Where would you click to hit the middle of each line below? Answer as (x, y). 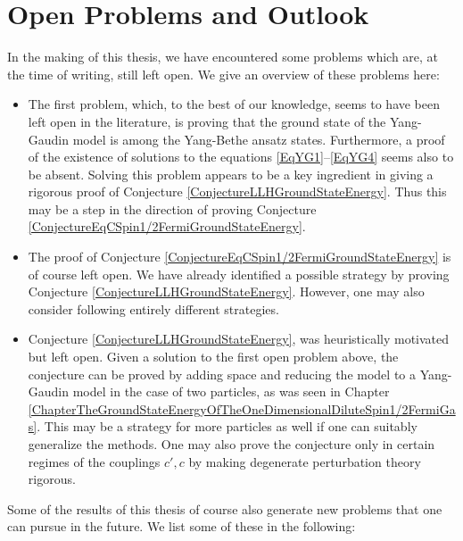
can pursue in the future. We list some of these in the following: (182, 526)
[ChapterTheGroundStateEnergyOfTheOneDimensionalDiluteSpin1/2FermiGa (242, 408)
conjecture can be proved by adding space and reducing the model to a (222, 374)
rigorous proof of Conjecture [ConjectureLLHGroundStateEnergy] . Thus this (237, 191)
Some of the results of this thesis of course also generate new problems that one (225, 508)
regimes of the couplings (94, 461)
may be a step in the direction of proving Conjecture (172, 208)
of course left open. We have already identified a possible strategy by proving (239, 274)
